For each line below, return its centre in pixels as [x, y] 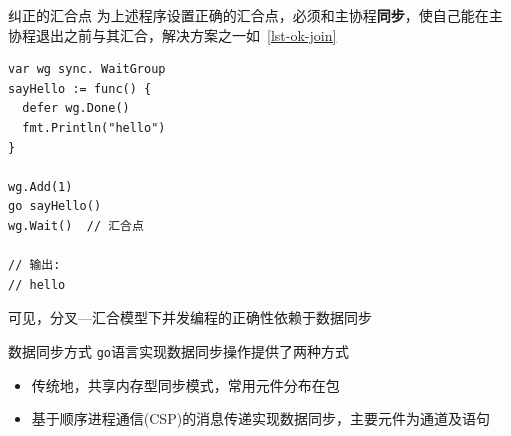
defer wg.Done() [76, 108]
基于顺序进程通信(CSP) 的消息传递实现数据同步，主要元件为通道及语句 [261, 418]
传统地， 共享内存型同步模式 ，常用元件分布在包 [185, 384]
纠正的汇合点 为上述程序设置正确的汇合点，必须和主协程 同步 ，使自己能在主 [255, 15]
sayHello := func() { [80, 88]
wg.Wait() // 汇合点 [76, 225]
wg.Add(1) [40, 186]
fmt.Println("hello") [94, 127]
